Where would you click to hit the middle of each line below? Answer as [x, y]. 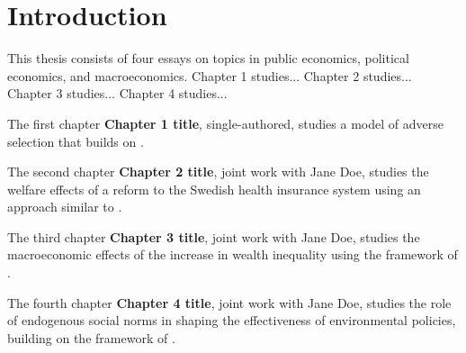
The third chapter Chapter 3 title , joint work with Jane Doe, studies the [214, 236]
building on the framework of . [91, 337]
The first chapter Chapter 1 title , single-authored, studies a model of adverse [225, 123]
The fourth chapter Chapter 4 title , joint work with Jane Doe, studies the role [229, 302]
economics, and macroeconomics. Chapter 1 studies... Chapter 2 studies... [210, 75]
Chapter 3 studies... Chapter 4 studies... [117, 93]
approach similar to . [65, 207]
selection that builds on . [76, 141]
